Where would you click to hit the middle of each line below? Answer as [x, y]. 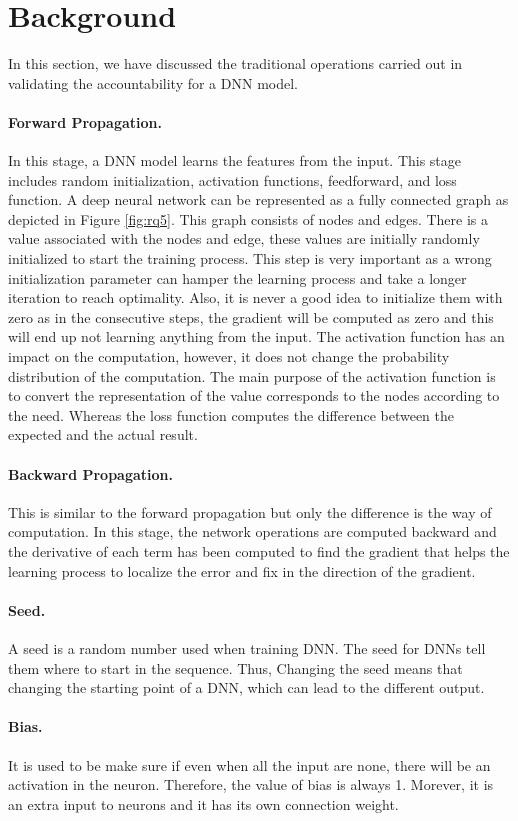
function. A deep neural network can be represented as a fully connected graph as [258, 199]
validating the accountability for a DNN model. [153, 82]
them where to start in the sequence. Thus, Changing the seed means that [235, 667]
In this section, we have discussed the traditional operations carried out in [235, 63]
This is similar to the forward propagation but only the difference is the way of [250, 511]
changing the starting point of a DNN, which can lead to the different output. [246, 687]
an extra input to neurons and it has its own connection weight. [203, 803]
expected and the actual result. [103, 434]
